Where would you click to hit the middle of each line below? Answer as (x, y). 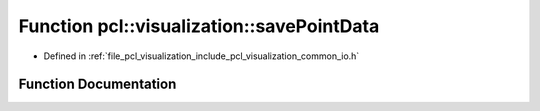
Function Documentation (97, 84)
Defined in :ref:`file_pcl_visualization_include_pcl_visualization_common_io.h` (201, 56)
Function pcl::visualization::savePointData (199, 26)
